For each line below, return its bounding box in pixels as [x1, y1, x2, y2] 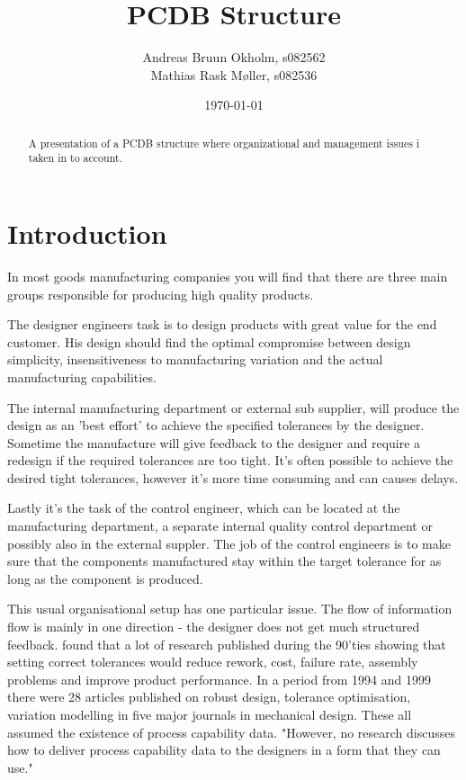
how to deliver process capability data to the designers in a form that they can [7, 740, 441, 759]
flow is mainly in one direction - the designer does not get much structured [7, 617, 420, 636]
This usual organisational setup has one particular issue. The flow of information [7, 599, 453, 618]
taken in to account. [28, 150, 122, 166]
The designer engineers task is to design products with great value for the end [7, 315, 437, 334]
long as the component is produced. [7, 569, 203, 587]
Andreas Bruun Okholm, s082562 [142, 48, 326, 67]
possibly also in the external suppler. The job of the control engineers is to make [7, 533, 451, 552]
